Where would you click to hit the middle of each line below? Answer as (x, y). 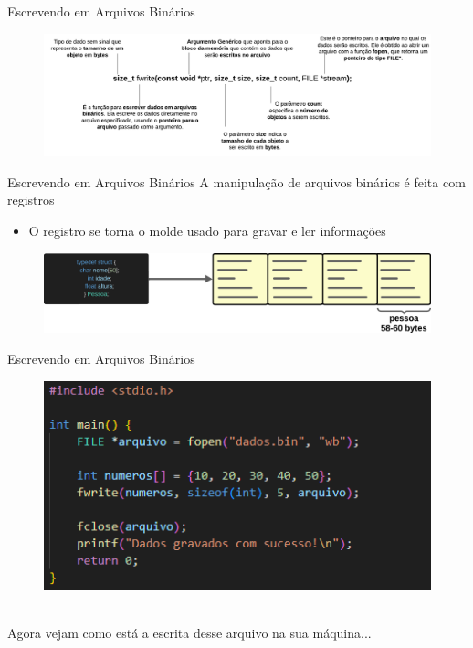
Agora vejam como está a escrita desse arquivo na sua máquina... (189, 633)
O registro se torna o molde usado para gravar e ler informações (207, 230)
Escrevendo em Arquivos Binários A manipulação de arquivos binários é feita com (236, 181)
